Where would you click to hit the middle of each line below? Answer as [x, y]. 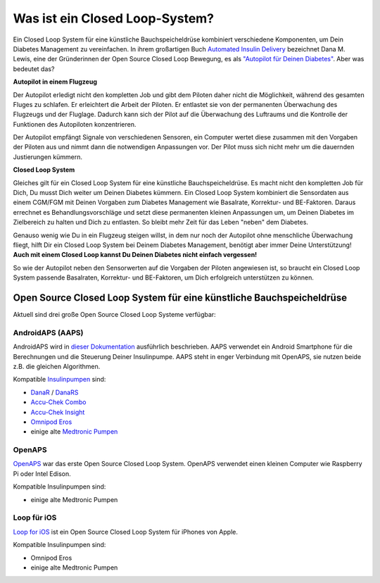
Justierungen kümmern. [48, 157]
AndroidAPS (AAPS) [48, 332]
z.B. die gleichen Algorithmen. [57, 366]
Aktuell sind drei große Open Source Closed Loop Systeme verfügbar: [114, 315]
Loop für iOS [35, 518]
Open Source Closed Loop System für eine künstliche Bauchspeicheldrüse [180, 297]
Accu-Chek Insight [58, 412]
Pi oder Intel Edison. [42, 474]
